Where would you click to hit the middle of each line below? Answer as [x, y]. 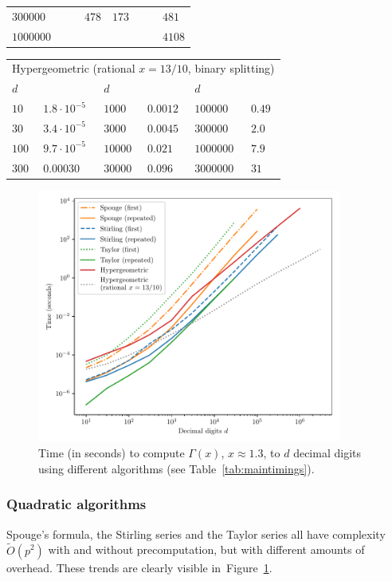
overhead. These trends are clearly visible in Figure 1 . [139, 567]
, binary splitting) [231, 68]
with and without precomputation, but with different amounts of [206, 549]
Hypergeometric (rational [74, 68]
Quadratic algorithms [76, 504]
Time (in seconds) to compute [112, 453]
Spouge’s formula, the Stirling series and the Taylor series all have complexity [196, 534]
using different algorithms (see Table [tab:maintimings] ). [176, 468]
